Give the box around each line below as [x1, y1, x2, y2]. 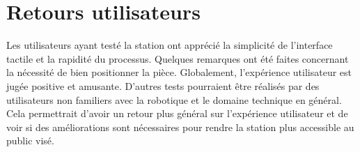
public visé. [6, 133, 54, 148]
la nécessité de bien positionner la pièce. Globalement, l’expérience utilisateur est [6, 65, 352, 79]
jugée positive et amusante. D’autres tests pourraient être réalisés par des [6, 78, 320, 93]
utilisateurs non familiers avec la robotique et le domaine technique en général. [6, 92, 342, 107]
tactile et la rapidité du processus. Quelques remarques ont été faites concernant [6, 51, 349, 66]
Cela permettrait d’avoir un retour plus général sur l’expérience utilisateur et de [6, 106, 348, 121]
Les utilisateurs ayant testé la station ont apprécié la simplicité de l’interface [6, 38, 333, 52]
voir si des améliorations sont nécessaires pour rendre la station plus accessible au [6, 119, 354, 134]
